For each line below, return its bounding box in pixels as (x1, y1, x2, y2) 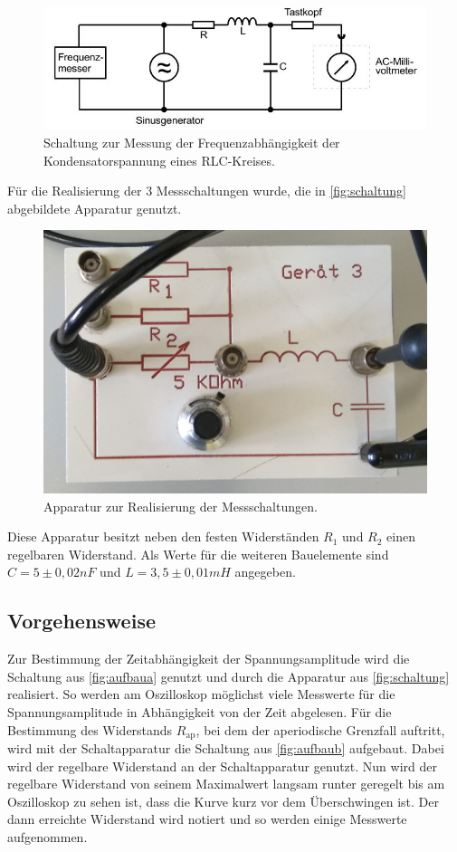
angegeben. (234, 562, 296, 581)
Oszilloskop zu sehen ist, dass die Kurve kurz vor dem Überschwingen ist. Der (7, 791, 439, 810)
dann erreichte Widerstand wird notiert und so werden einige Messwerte (7, 809, 407, 828)
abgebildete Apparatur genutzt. (7, 198, 182, 217)
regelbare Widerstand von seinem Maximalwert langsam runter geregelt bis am (7, 774, 445, 793)
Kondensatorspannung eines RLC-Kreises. (43, 150, 275, 169)
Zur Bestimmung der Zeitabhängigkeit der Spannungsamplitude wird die (7, 649, 410, 668)
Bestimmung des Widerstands (7, 720, 173, 739)
